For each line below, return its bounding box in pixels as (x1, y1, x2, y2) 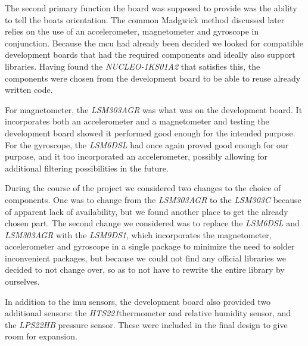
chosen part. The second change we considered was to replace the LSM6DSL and (5, 217, 300, 229)
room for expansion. (5, 330, 77, 342)
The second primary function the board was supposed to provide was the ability (5, 2, 297, 14)
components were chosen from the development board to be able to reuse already (5, 71, 301, 84)
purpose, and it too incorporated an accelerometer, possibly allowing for (5, 150, 268, 163)
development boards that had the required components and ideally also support (5, 48, 295, 61)
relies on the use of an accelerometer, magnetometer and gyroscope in (5, 25, 259, 38)
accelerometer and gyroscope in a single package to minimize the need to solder (5, 240, 295, 253)
